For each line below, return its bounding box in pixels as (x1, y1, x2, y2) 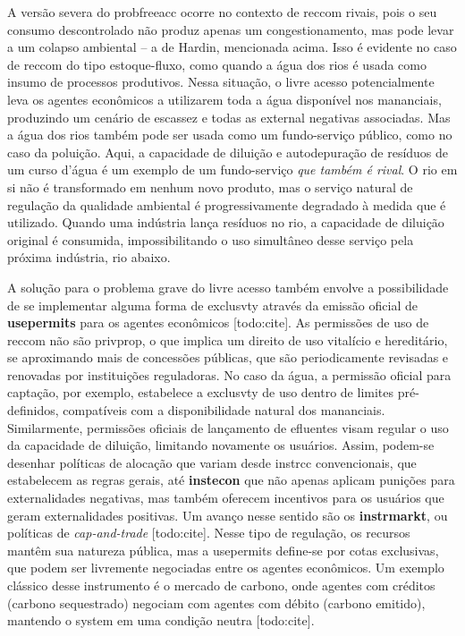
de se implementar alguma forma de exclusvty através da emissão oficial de (7, 295, 418, 314)
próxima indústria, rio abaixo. (7, 248, 171, 267)
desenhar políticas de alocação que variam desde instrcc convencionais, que (7, 453, 417, 471)
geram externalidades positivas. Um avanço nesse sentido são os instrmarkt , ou (7, 505, 448, 524)
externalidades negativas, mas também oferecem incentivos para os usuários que (7, 488, 444, 507)
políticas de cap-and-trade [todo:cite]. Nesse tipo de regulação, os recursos (7, 523, 410, 542)
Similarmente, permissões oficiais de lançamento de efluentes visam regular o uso (7, 418, 449, 437)
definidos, (7, 401, 59, 420)
